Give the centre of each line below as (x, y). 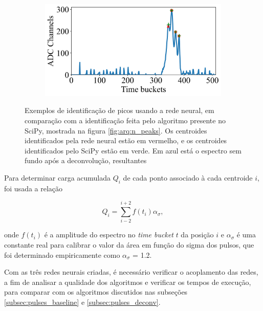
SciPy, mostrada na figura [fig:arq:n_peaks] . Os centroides (116, 130)
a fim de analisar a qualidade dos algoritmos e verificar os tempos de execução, (128, 282)
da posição (197, 235)
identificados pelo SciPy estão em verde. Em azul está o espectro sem (133, 150)
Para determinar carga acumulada (58, 177)
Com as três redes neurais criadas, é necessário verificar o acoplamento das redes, (131, 272)
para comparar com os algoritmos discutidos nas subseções (96, 292)
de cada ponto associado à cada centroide (188, 177)
